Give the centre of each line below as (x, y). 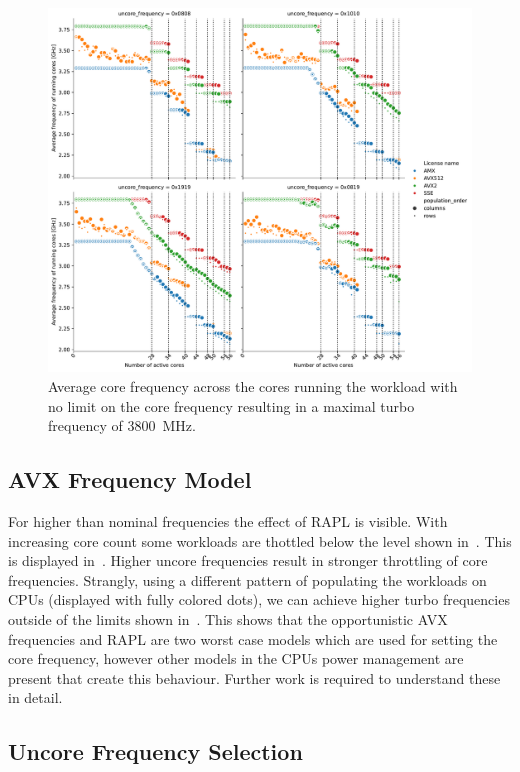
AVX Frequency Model (130, 479)
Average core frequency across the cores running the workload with (253, 385)
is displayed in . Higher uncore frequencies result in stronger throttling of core (248, 560)
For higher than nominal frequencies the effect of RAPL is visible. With (228, 520)
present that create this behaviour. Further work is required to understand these (254, 677)
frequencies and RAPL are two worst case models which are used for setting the (253, 638)
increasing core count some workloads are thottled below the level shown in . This (260, 540)
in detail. (35, 697)
